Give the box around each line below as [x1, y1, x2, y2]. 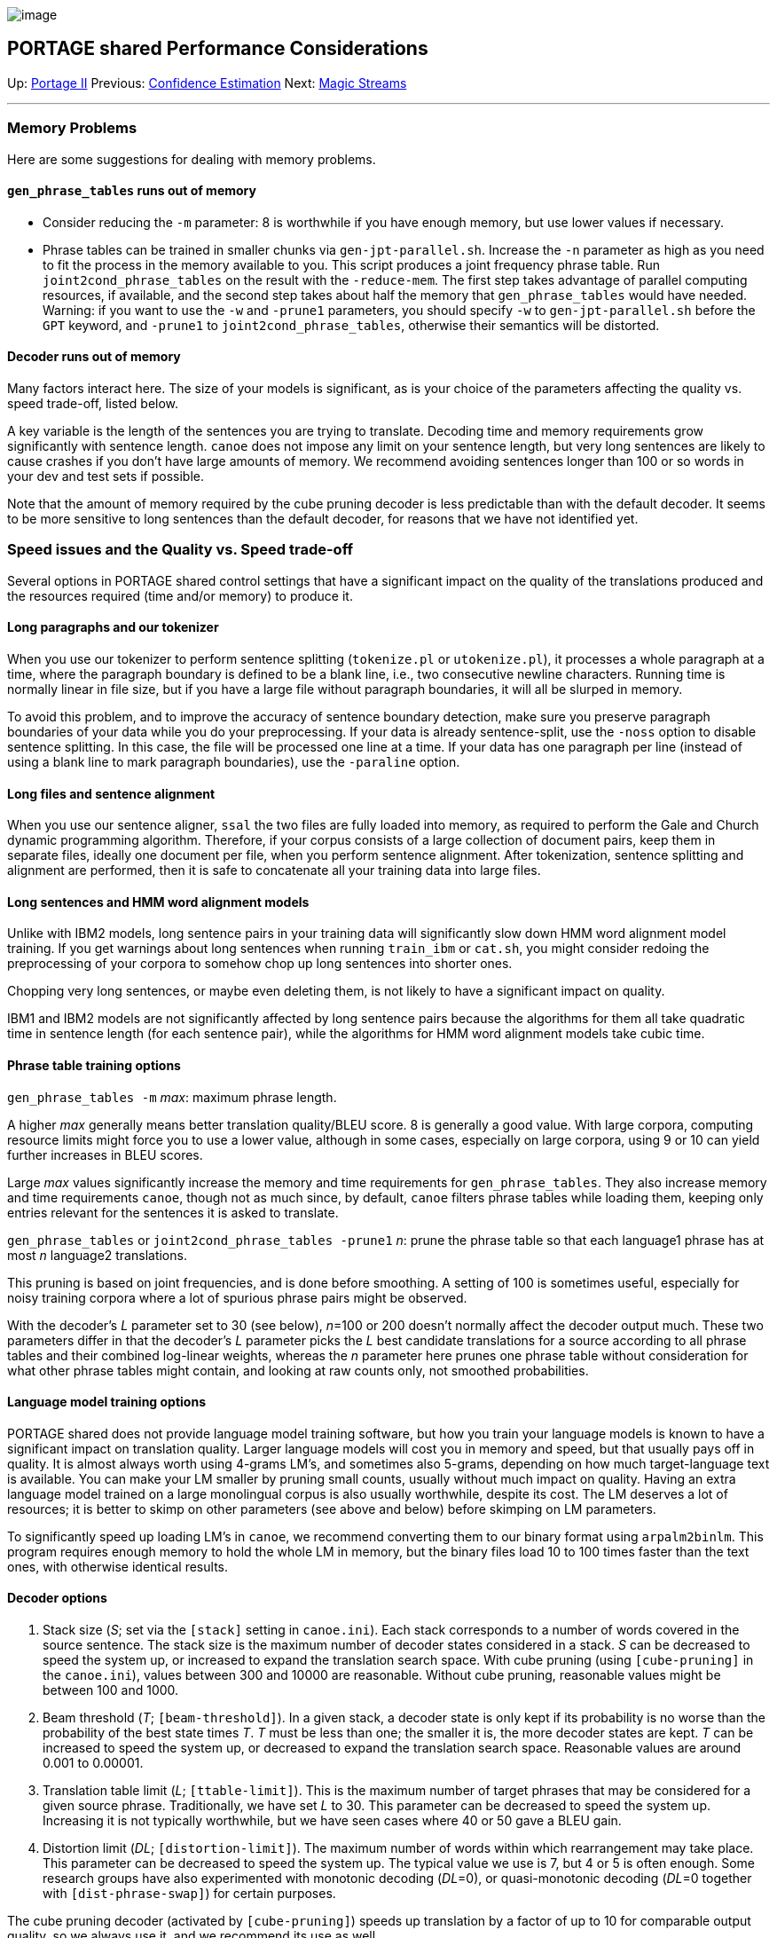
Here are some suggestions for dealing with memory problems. [7, 151, 376, 167]
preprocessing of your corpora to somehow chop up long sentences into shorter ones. [7, 956, 513, 972]
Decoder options [7, 1590, 107, 1606]
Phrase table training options [7, 1058, 181, 1074]
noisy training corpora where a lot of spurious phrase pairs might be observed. [7, 1289, 467, 1305]
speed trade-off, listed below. [7, 396, 179, 412]
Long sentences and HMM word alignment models [7, 894, 310, 910]
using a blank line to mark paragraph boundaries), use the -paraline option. [7, 754, 460, 769]
